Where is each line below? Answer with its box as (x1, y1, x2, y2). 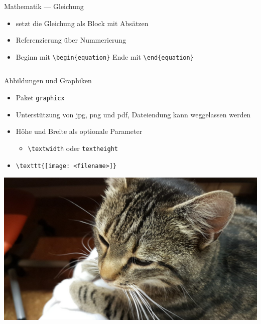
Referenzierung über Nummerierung (16, 35, 126, 45)
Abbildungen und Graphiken (4, 75, 92, 86)
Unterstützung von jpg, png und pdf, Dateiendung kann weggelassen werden (16, 109, 251, 119)
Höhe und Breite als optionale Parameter (16, 126, 143, 136)
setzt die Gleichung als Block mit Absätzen (16, 18, 149, 28)
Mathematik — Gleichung (4, 1, 84, 11)
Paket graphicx (16, 92, 65, 103)
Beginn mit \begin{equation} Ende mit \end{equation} (16, 51, 194, 62)
